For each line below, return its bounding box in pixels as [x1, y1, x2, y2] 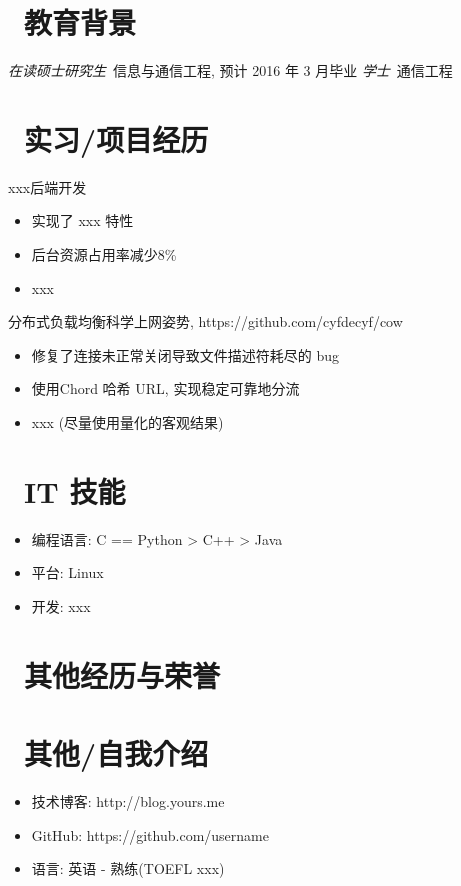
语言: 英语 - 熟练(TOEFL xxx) [31, 858, 225, 879]
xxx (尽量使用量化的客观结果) [31, 412, 224, 432]
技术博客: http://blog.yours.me [31, 791, 225, 811]
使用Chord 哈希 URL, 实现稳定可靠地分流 [31, 378, 300, 399]
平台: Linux [31, 562, 104, 583]
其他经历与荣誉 [24, 654, 221, 695]
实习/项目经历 [24, 118, 209, 159]
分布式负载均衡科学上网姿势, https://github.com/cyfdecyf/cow [8, 311, 403, 332]
